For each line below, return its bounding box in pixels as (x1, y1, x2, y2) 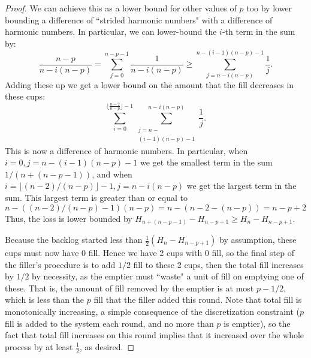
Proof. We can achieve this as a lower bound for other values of (5, 2, 237, 14)
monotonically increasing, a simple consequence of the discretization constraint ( (5, 305, 300, 317)
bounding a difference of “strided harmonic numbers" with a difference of (5, 13, 273, 26)
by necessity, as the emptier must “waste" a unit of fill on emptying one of (32, 270, 304, 282)
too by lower (246, 2, 292, 14)
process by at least (5, 340, 73, 353)
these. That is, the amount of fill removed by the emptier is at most (5, 281, 254, 294)
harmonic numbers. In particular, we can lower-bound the (5, 25, 217, 38)
